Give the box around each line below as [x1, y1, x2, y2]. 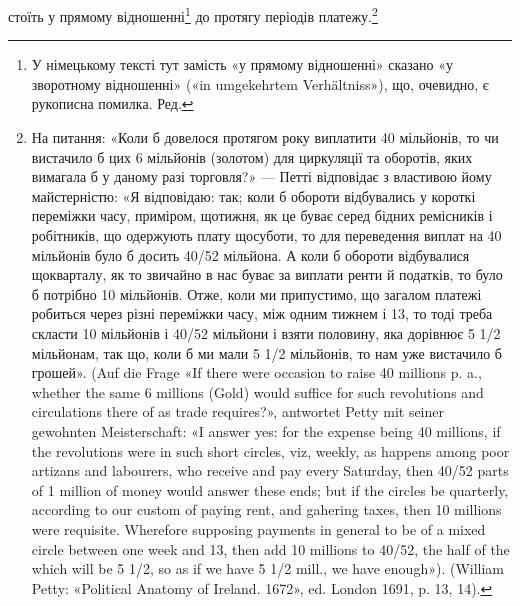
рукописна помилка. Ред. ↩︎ [31, 93, 194, 114]
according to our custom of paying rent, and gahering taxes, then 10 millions [31, 499, 502, 520]
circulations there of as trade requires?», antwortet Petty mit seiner [31, 401, 444, 422]
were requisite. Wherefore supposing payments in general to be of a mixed [31, 518, 486, 539]
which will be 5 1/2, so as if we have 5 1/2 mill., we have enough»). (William [31, 558, 505, 579]
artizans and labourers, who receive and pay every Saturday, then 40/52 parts [31, 460, 509, 481]
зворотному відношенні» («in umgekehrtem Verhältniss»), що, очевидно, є [31, 73, 489, 94]
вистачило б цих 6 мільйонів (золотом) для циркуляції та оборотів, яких [31, 146, 473, 167]
